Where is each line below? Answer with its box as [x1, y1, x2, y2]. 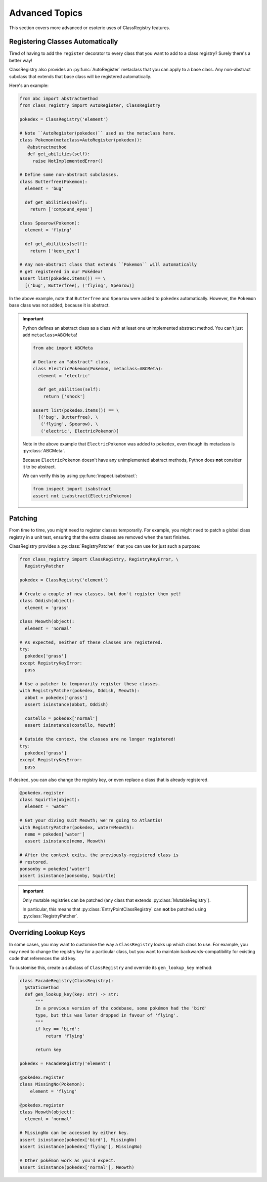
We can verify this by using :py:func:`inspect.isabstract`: [22, 473, 137, 479]
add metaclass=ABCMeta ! [22, 332, 78, 338]
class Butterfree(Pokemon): [19, 178, 88, 184]
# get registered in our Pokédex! [19, 268, 103, 274]
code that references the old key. [9, 956, 77, 962]
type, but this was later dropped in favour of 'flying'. [35, 1012, 179, 1018]
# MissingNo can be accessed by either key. [19, 1130, 130, 1136]
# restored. [19, 859, 49, 865]
